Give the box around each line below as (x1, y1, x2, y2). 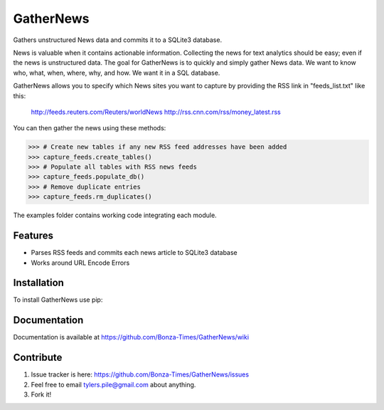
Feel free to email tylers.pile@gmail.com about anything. (31, 380, 196, 389)
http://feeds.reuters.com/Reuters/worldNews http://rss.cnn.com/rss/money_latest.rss (31, 107, 281, 116)
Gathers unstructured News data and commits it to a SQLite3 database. (13, 36, 223, 44)
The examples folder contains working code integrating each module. (13, 211, 217, 220)
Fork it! (31, 390, 52, 399)
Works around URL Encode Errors (31, 258, 130, 267)
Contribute (13, 352, 63, 364)
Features (13, 230, 53, 242)
